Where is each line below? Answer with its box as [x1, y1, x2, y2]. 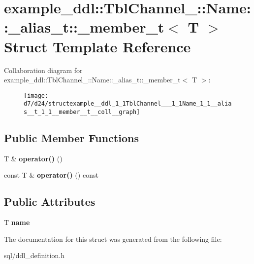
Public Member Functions [4, 130, 139, 146]
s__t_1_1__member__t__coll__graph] [24, 109, 140, 115]
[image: [24, 92, 49, 99]
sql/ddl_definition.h [4, 250, 65, 261]
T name [4, 217, 30, 227]
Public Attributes [4, 194, 95, 209]
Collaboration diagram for [4, 65, 83, 75]
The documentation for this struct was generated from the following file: [4, 233, 222, 244]
